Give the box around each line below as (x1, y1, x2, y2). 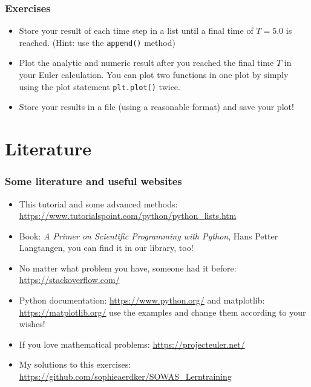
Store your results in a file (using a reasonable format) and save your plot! (19, 100, 294, 113)
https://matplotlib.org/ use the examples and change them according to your (19, 305, 306, 318)
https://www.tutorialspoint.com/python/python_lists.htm (19, 209, 237, 222)
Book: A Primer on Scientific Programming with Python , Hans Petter (19, 229, 278, 242)
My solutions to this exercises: (19, 358, 131, 371)
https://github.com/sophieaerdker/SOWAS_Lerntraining (19, 370, 232, 383)
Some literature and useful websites (5, 174, 182, 189)
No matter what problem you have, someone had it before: (19, 261, 237, 274)
